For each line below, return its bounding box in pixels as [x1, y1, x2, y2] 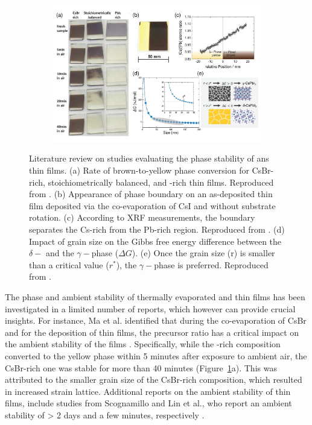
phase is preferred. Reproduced [154, 258, 269, 271]
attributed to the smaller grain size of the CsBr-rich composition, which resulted [5, 373, 302, 386]
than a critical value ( [29, 258, 109, 271]
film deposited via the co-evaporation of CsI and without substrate [29, 199, 276, 212]
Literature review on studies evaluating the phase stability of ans [29, 152, 269, 165]
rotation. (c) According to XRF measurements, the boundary [29, 211, 255, 224]
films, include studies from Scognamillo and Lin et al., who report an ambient [5, 397, 292, 409]
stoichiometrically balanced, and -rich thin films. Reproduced [48, 175, 274, 188]
